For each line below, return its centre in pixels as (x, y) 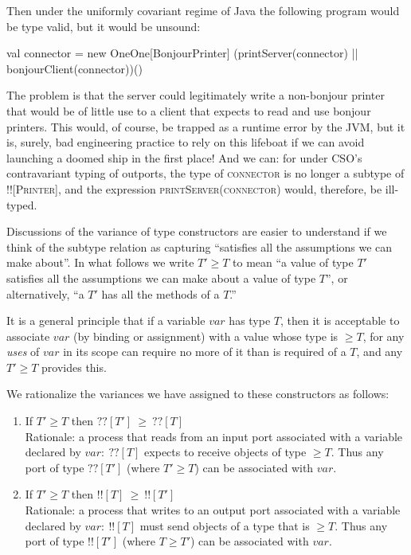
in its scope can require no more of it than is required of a (205, 352)
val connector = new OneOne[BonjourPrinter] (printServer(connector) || (182, 53)
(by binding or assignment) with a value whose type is (206, 336)
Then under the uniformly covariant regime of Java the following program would (203, 10)
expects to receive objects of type (225, 452)
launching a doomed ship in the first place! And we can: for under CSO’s (184, 157)
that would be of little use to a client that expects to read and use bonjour (189, 110)
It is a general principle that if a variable (106, 320)
